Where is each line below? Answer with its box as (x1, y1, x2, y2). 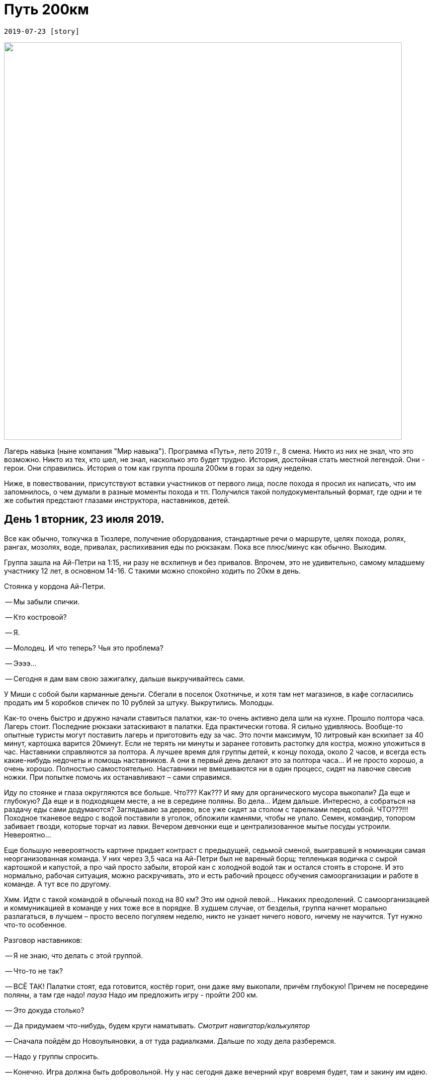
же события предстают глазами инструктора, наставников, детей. (4, 496, 230, 504)
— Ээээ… (5, 659, 37, 667)
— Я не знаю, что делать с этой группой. (5, 951, 143, 960)
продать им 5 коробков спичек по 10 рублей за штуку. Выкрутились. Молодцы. (4, 698, 274, 707)
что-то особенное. (4, 920, 67, 929)
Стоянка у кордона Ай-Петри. (4, 582, 105, 590)
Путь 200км (4, 1, 89, 18)
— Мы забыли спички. (5, 597, 80, 606)
